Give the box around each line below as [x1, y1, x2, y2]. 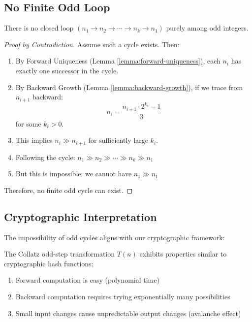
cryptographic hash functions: [4, 258, 94, 268]
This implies [15, 135, 53, 145]
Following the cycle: [15, 152, 75, 162]
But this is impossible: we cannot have [15, 168, 132, 179]
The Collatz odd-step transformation [4, 249, 115, 259]
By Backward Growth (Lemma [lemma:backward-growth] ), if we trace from [15, 82, 243, 92]
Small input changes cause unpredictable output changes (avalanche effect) [15, 308, 241, 318]
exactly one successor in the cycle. [15, 65, 119, 75]
